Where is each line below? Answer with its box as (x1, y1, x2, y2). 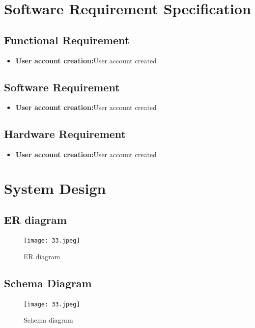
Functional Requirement (4, 32, 130, 47)
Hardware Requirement (4, 126, 126, 141)
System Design (4, 178, 106, 198)
